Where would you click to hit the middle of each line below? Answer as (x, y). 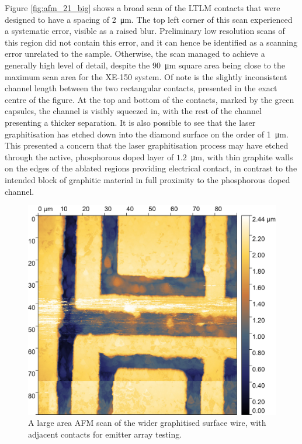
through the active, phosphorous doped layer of (89, 156)
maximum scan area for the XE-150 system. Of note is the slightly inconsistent (146, 76)
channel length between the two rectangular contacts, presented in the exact (141, 88)
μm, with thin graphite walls (242, 156)
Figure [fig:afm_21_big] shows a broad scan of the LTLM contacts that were (143, 8)
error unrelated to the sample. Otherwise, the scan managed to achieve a (135, 54)
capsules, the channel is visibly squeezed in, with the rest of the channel (133, 111)
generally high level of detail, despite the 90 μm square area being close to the (145, 65)
